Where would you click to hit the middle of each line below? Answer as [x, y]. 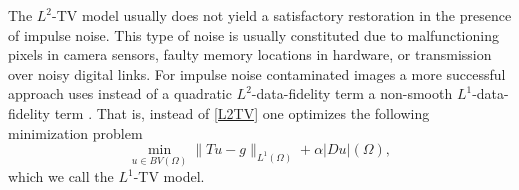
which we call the [61, 176]
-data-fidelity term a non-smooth [352, 93]
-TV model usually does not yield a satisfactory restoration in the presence [282, 15]
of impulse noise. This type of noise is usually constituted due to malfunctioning [253, 34]
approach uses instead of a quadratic [120, 93]
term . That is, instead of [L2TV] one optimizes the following [242, 112]
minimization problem [75, 132]
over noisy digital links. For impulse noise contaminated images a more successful [257, 73]
